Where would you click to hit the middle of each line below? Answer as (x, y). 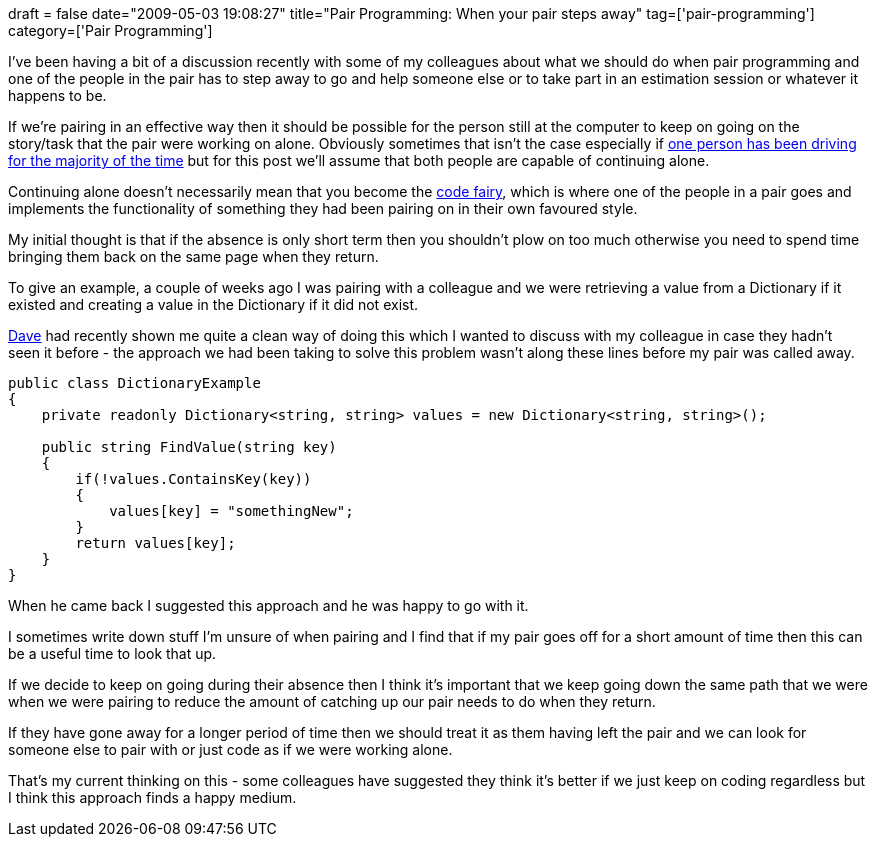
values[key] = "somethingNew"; (231, 511)
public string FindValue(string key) (189, 447)
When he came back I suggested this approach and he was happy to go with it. (268, 605)
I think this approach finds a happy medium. (152, 797)
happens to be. (57, 95)
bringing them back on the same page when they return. (193, 256)
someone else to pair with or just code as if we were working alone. (230, 749)
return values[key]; (155, 543)
